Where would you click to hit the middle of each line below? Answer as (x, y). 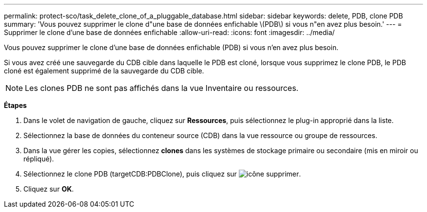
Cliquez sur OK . (49, 189)
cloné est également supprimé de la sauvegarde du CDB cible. (104, 71)
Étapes (15, 105)
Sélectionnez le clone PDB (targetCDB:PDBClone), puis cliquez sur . (162, 174)
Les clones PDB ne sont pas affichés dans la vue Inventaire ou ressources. (162, 88)
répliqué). (39, 159)
